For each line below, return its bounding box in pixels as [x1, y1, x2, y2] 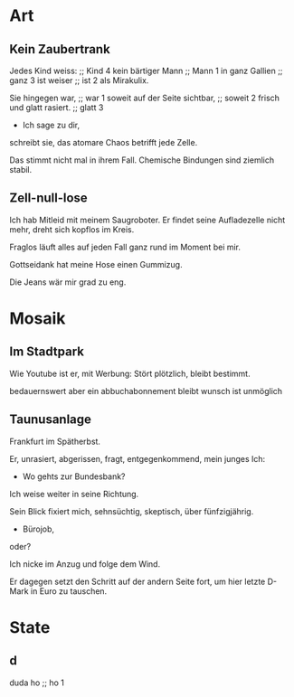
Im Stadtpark [9, 344, 84, 360]
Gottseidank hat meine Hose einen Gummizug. [9, 259, 183, 269]
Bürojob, [22, 523, 55, 534]
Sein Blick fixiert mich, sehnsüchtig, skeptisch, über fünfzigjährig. [9, 505, 254, 516]
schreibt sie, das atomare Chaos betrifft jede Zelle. [9, 137, 198, 147]
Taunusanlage [9, 412, 92, 428]
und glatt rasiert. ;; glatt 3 [9, 102, 104, 113]
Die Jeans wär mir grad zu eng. [9, 277, 127, 287]
